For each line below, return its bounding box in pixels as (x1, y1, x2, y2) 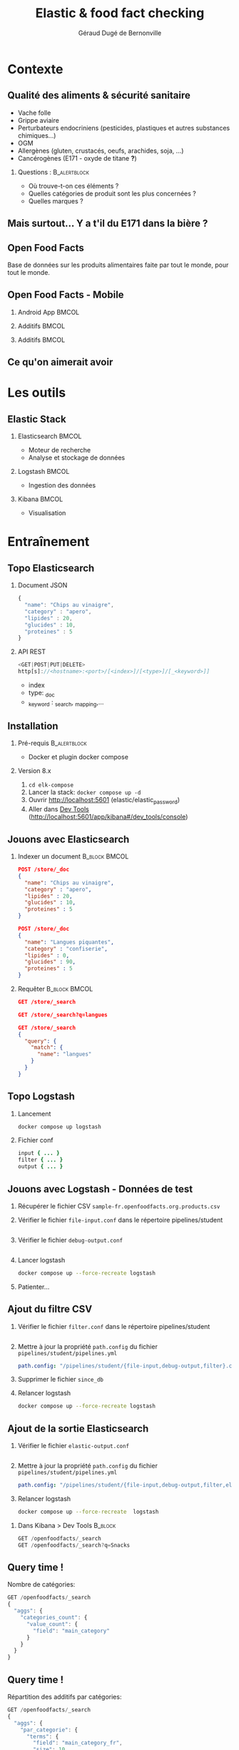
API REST (17, 647, 46, 656)
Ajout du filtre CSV (7, 1303, 93, 1315)
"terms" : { (26, 1733, 59, 1740)
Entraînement (7, 534, 90, 550)
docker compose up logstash (17, 1123, 101, 1131)
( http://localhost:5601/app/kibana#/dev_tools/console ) (28, 812, 188, 821)
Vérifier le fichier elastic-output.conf (17, 1442, 130, 1450)
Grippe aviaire (17, 116, 59, 124)
